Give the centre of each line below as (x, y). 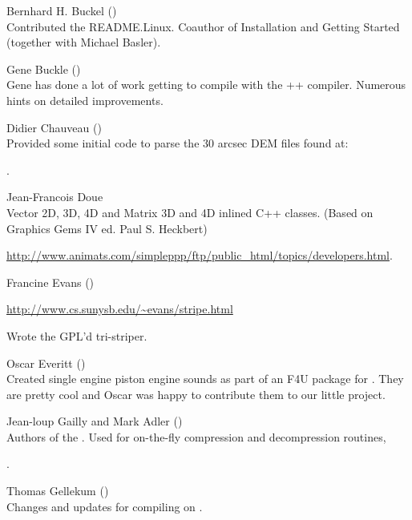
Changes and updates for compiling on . (105, 506)
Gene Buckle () (44, 69)
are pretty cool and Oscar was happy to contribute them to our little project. (196, 394)
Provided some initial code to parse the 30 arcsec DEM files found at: (178, 143)
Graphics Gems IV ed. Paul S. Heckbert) (107, 228)
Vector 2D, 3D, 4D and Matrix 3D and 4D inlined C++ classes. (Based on (190, 212)
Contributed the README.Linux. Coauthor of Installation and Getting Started (203, 26)
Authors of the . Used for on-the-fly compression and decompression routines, (196, 436)
